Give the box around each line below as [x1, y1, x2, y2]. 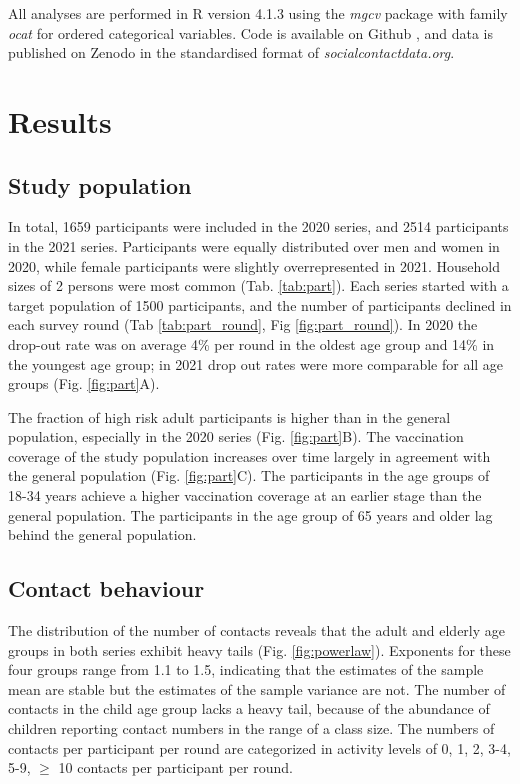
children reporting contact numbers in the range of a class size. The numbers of [8, 718, 495, 739]
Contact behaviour [8, 573, 205, 604]
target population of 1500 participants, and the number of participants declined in [8, 294, 512, 315]
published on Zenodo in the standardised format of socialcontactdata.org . [8, 42, 455, 63]
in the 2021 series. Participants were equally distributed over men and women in [8, 235, 500, 256]
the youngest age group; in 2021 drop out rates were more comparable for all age [8, 353, 504, 374]
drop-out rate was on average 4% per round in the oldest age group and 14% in [8, 333, 495, 354]
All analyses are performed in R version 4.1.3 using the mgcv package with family [8, 3, 508, 23]
